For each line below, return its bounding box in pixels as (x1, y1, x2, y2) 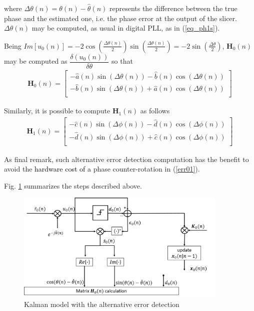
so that (111, 56, 133, 66)
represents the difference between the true (109, 3, 237, 13)
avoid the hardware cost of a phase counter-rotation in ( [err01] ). (4, 164, 200, 174)
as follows (140, 105, 170, 116)
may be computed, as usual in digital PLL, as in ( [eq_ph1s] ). (31, 23, 220, 33)
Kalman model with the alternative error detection (24, 298, 179, 309)
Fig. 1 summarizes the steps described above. (4, 180, 142, 191)
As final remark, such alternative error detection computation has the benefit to (4, 153, 249, 164)
